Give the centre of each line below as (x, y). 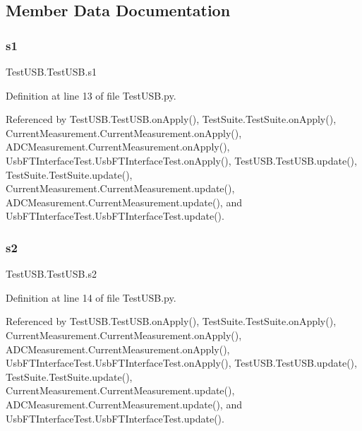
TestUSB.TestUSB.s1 (51, 71)
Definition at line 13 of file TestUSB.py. (91, 95)
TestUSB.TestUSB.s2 (51, 274)
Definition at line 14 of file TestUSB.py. (91, 297)
